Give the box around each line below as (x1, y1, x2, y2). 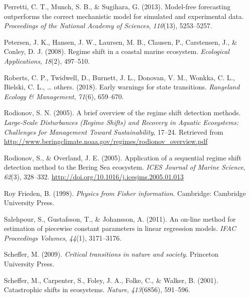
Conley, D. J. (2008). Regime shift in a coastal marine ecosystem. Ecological (4, 46, 230, 56)
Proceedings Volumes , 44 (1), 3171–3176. (4, 232, 122, 243)
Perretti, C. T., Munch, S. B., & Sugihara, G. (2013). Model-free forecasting (4, 1, 231, 11)
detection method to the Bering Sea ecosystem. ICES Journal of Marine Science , (4, 162, 246, 172)
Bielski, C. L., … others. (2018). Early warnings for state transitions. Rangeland (4, 82, 240, 92)
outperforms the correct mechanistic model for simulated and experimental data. (4, 11, 244, 21)
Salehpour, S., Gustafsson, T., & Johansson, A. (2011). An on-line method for (4, 213, 236, 224)
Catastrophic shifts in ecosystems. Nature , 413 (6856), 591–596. (4, 284, 190, 295)
